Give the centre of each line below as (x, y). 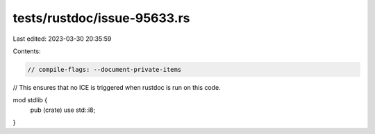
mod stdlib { (30, 100)
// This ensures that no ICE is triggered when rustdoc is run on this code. (117, 87)
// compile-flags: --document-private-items (105, 69)
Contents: (27, 51)
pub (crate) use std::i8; (63, 110)
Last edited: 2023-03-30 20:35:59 (62, 39)
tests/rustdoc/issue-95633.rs (101, 18)
